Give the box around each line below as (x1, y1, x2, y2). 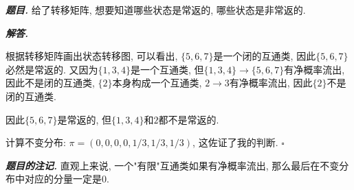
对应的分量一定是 (24, 171, 102, 186)
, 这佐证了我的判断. (192, 135, 278, 150)
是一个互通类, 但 (131, 62, 204, 76)
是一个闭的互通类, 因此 (213, 49, 316, 63)
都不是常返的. (158, 112, 219, 126)
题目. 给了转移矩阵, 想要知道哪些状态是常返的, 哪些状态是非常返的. (5, 3, 306, 16)
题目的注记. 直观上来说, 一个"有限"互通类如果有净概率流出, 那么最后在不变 (5, 158, 340, 172)
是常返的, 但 (57, 112, 112, 126)
